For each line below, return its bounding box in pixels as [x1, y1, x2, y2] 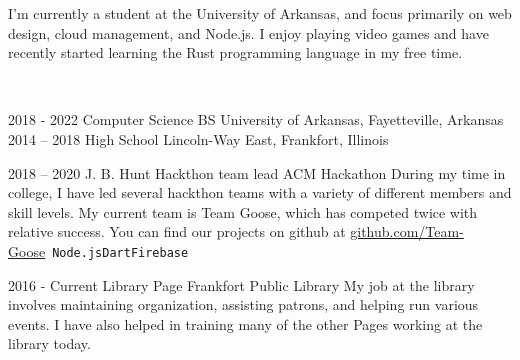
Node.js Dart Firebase [52, 245, 189, 260]
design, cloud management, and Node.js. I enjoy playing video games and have [8, 22, 489, 43]
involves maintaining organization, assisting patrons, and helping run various [8, 294, 479, 315]
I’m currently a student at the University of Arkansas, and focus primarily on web [8, 3, 512, 23]
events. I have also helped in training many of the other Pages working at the [8, 313, 483, 334]
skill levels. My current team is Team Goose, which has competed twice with [8, 201, 478, 222]
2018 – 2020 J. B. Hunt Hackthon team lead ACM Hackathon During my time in [8, 162, 506, 183]
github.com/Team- [350, 221, 464, 242]
